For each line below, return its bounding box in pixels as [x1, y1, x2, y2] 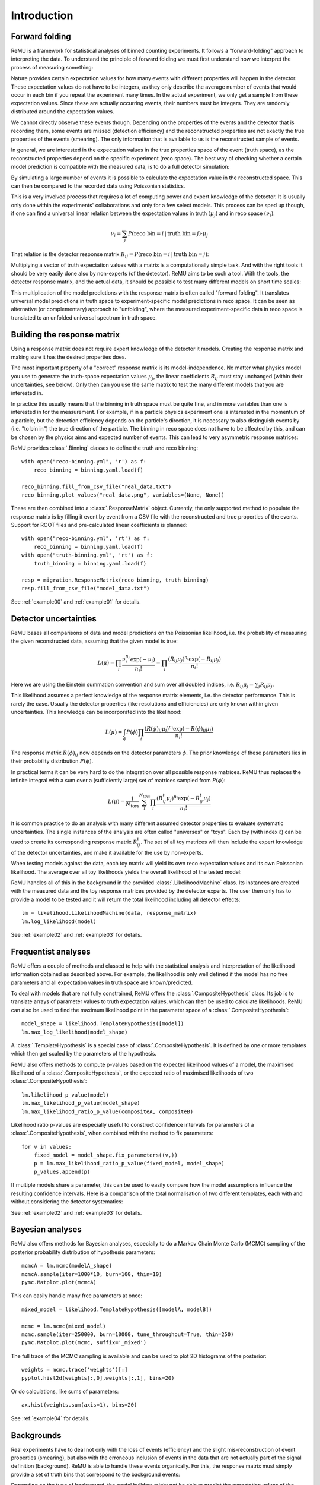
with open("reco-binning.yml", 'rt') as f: [21, 535, 150, 542]
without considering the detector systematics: [11, 1198, 123, 1205]
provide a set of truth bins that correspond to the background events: [11, 1471, 180, 1478]
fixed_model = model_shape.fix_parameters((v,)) [33, 1152, 178, 1158]
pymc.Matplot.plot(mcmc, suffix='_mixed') [21, 1339, 147, 1346]
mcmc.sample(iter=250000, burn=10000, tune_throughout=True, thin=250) [21, 1331, 234, 1338]
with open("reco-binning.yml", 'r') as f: [21, 458, 147, 465]
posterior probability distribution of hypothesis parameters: [11, 1248, 155, 1256]
